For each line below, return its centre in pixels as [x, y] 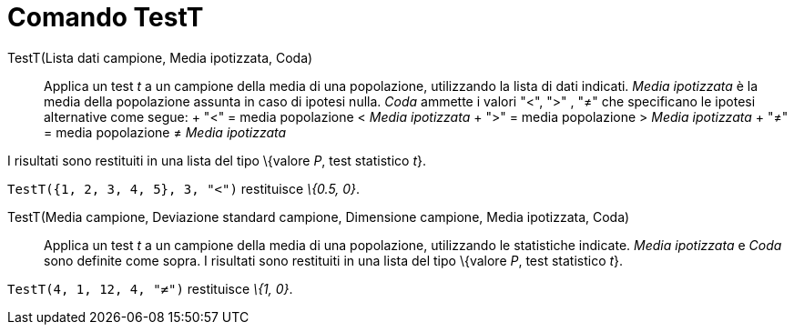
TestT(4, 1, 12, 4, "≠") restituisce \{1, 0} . [150, 288]
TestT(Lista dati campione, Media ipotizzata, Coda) [160, 57]
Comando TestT [106, 17]
